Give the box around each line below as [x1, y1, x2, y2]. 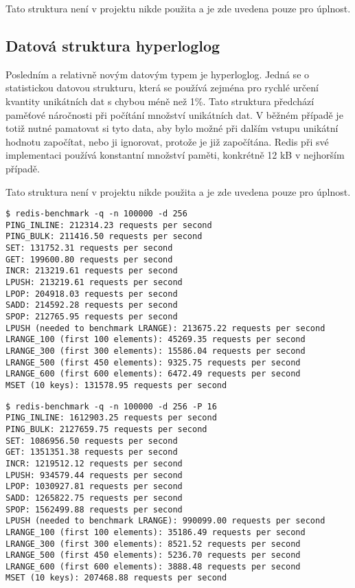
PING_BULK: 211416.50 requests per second [5, 231, 203, 242]
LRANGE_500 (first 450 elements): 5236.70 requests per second [5, 550, 301, 561]
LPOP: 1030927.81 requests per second [5, 482, 183, 492]
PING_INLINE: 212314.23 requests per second [5, 220, 212, 230]
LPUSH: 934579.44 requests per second [5, 470, 183, 480]
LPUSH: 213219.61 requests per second [5, 278, 183, 288]
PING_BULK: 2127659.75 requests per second [5, 424, 207, 434]
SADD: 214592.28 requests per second [5, 300, 178, 310]
